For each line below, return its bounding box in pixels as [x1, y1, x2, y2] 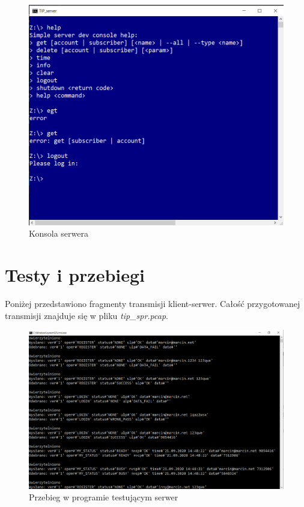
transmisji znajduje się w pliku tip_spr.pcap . [5, 309, 168, 321]
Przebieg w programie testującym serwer [29, 491, 178, 503]
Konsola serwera [29, 227, 88, 240]
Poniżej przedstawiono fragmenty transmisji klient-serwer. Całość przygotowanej [5, 297, 300, 309]
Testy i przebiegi [5, 263, 145, 287]
